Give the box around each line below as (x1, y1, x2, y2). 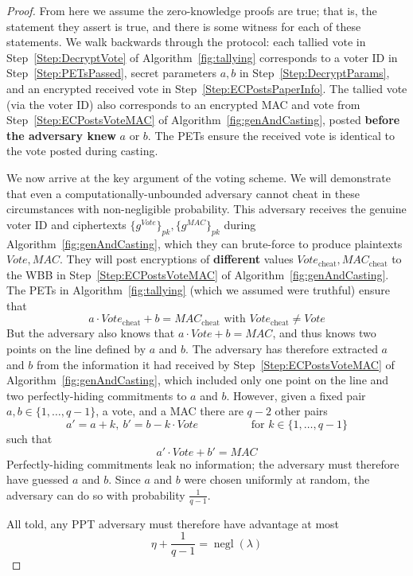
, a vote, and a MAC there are (95, 403, 244, 419)
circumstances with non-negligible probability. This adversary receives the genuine (6, 200, 407, 217)
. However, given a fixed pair (226, 387, 366, 403)
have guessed (6, 471, 69, 488)
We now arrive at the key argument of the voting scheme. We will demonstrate (6, 169, 391, 185)
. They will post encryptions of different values (59, 251, 294, 267)
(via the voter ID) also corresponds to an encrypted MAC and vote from (6, 95, 360, 112)
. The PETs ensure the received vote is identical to (147, 126, 395, 143)
